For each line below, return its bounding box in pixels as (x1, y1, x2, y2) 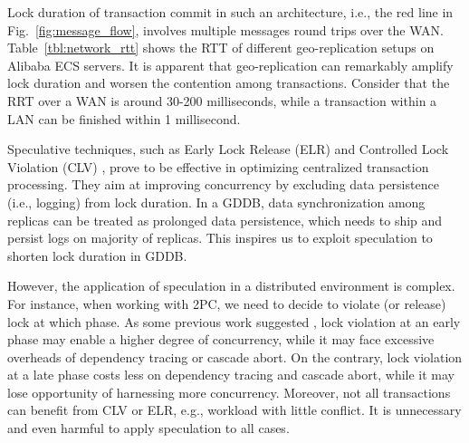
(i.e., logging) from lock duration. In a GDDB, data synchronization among (7, 192, 426, 211)
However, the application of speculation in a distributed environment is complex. (7, 276, 455, 295)
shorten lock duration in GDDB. (7, 246, 187, 265)
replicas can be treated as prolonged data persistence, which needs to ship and (7, 210, 443, 229)
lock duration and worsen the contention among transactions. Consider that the (7, 73, 450, 92)
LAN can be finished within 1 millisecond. (7, 109, 241, 128)
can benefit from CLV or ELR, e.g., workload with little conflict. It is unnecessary (7, 400, 462, 419)
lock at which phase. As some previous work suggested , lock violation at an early (7, 312, 461, 331)
